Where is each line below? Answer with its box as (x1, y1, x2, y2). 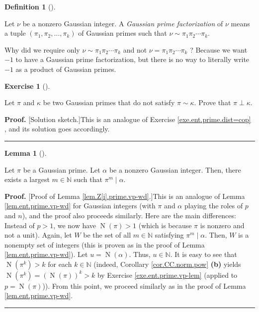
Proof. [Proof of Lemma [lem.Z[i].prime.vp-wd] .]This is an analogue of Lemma (4, 190, 245, 201)
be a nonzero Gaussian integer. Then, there (109, 164, 241, 175)
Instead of (4, 220, 35, 230)
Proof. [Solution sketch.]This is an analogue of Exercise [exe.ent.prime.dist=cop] (4, 114, 251, 124)
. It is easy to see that (170, 249, 237, 259)
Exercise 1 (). (4, 80, 50, 91)
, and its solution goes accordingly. (4, 124, 110, 134)
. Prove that (194, 97, 231, 108)
